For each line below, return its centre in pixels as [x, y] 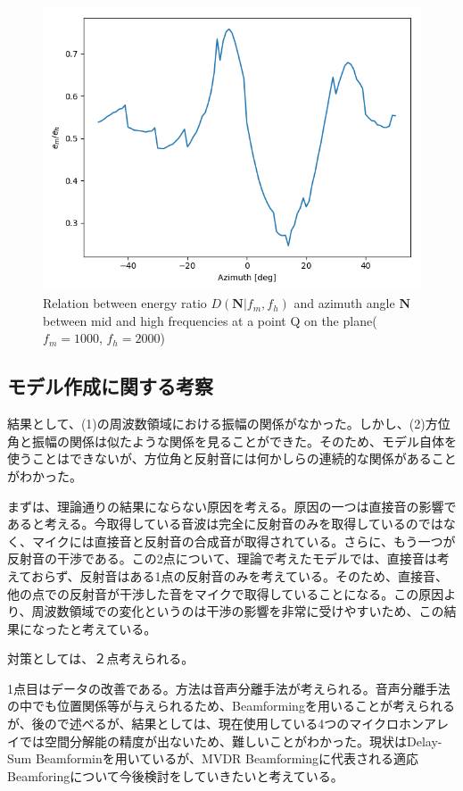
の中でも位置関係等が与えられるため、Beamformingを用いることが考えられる [231, 706]
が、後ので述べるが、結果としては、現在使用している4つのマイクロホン [216, 724]
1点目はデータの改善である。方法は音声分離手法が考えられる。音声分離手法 [229, 688]
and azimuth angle [344, 303]
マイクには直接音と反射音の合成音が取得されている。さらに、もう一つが [244, 541]
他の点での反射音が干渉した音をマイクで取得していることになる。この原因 [226, 593]
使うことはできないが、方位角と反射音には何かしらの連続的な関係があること [232, 458]
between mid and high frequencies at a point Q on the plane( [210, 320]
